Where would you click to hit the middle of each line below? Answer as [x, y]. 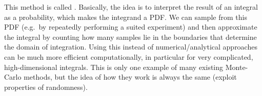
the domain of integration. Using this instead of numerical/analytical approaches [131, 47]
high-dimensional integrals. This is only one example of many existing [114, 67]
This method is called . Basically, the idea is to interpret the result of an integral [131, 7]
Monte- [237, 67]
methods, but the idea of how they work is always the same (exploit [130, 77]
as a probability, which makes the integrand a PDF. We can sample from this [126, 17]
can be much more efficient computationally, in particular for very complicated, [129, 56]
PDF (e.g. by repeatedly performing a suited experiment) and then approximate [131, 27]
